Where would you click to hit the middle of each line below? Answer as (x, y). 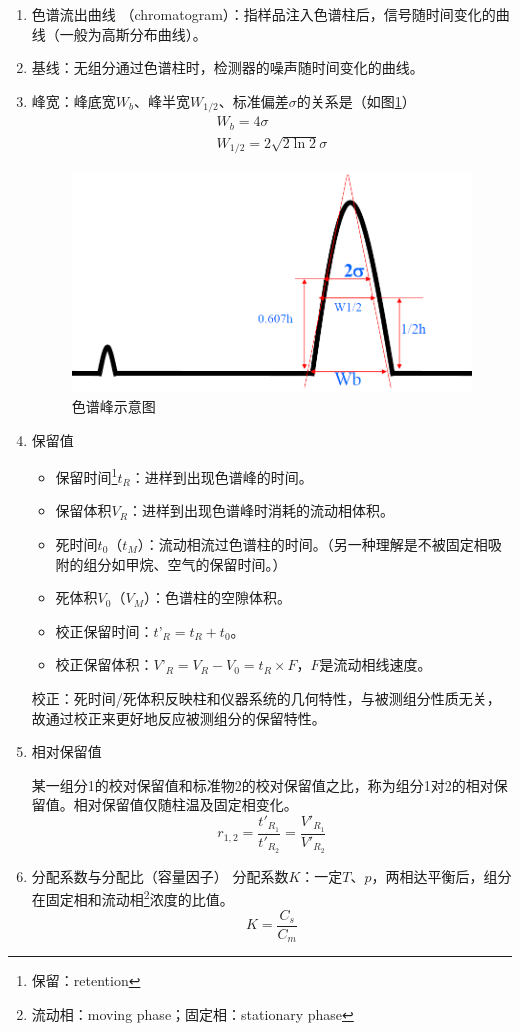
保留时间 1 (86, 475)
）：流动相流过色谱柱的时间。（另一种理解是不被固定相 (312, 544)
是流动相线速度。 (375, 664)
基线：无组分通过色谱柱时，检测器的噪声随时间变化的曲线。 (227, 67)
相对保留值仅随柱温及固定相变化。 (185, 804)
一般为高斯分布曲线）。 (133, 33)
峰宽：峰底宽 (73, 100)
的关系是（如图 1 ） (356, 100)
